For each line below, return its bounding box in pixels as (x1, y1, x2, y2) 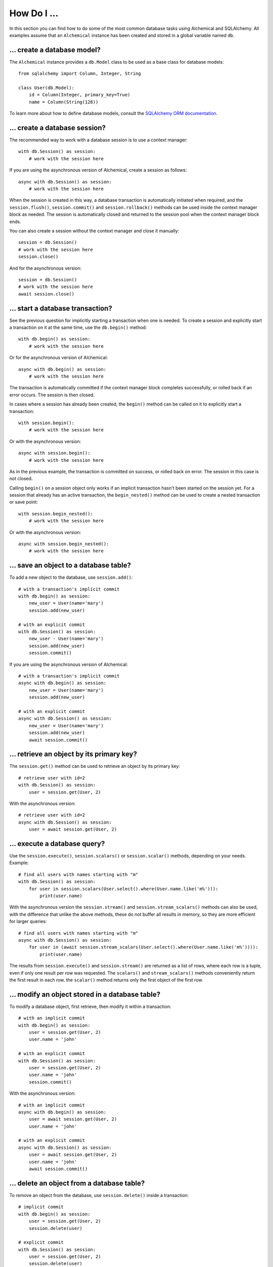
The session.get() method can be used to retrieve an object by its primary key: (9, 763, 180, 769)
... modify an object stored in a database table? (9, 990, 161, 998)
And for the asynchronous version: (9, 265, 82, 271)
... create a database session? (9, 124, 106, 132)
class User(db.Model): (18, 85, 75, 91)
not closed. (9, 475, 33, 481)
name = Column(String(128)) (28, 99, 99, 105)
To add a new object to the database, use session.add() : (9, 574, 133, 580)
